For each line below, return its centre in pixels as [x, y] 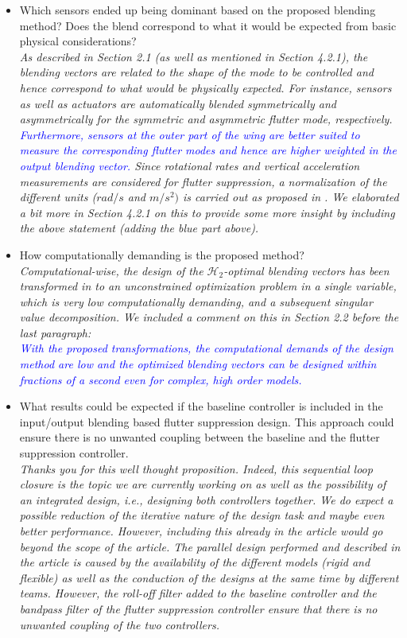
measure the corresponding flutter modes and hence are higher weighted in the [208, 150]
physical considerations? [78, 41]
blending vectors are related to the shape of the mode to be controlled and [196, 72]
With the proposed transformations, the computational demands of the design [206, 348]
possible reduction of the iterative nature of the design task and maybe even [202, 515]
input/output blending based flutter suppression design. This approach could [207, 421]
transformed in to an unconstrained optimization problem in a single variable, [208, 286]
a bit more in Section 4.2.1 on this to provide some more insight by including [207, 212]
